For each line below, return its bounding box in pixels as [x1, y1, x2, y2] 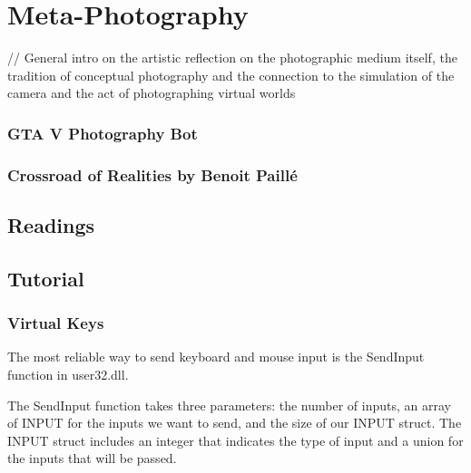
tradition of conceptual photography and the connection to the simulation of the [7, 65, 455, 84]
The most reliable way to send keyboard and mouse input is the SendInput [7, 347, 425, 366]
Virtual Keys [7, 312, 104, 334]
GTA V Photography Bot [7, 121, 198, 144]
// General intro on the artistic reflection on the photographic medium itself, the [7, 48, 457, 67]
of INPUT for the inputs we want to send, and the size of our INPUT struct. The [7, 413, 462, 432]
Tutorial [7, 264, 84, 292]
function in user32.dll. [7, 364, 129, 383]
